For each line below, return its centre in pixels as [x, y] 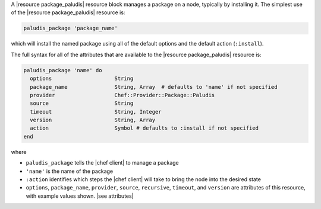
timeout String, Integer [96, 112]
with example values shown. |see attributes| [80, 196]
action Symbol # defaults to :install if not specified [144, 128]
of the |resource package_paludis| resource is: [68, 12]
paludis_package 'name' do [63, 70]
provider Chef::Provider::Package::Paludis [122, 95]
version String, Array [93, 120]
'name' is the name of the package [70, 171]
